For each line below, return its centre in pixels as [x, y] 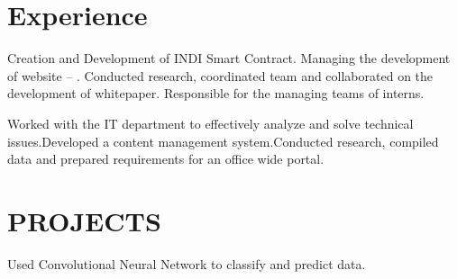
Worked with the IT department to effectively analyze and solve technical [210, 123]
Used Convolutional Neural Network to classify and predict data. [187, 263]
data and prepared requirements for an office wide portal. [166, 159]
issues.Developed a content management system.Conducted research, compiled [223, 141]
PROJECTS [84, 220]
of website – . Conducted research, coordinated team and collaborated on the [220, 75]
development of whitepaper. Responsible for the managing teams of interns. [216, 93]
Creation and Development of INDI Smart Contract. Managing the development [229, 58]
